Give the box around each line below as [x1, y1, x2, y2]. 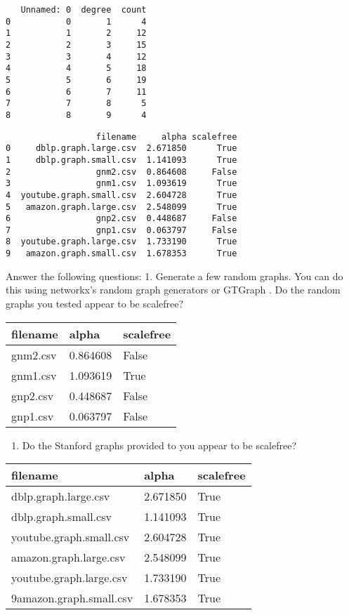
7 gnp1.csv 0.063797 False [6, 225, 237, 235]
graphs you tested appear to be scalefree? [6, 296, 184, 310]
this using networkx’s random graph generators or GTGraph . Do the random [6, 282, 341, 297]
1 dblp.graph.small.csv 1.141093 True [6, 154, 237, 165]
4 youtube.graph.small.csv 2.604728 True [6, 190, 237, 200]
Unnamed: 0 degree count [20, 5, 147, 15]
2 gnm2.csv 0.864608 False [6, 166, 237, 177]
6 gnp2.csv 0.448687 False [6, 213, 237, 224]
